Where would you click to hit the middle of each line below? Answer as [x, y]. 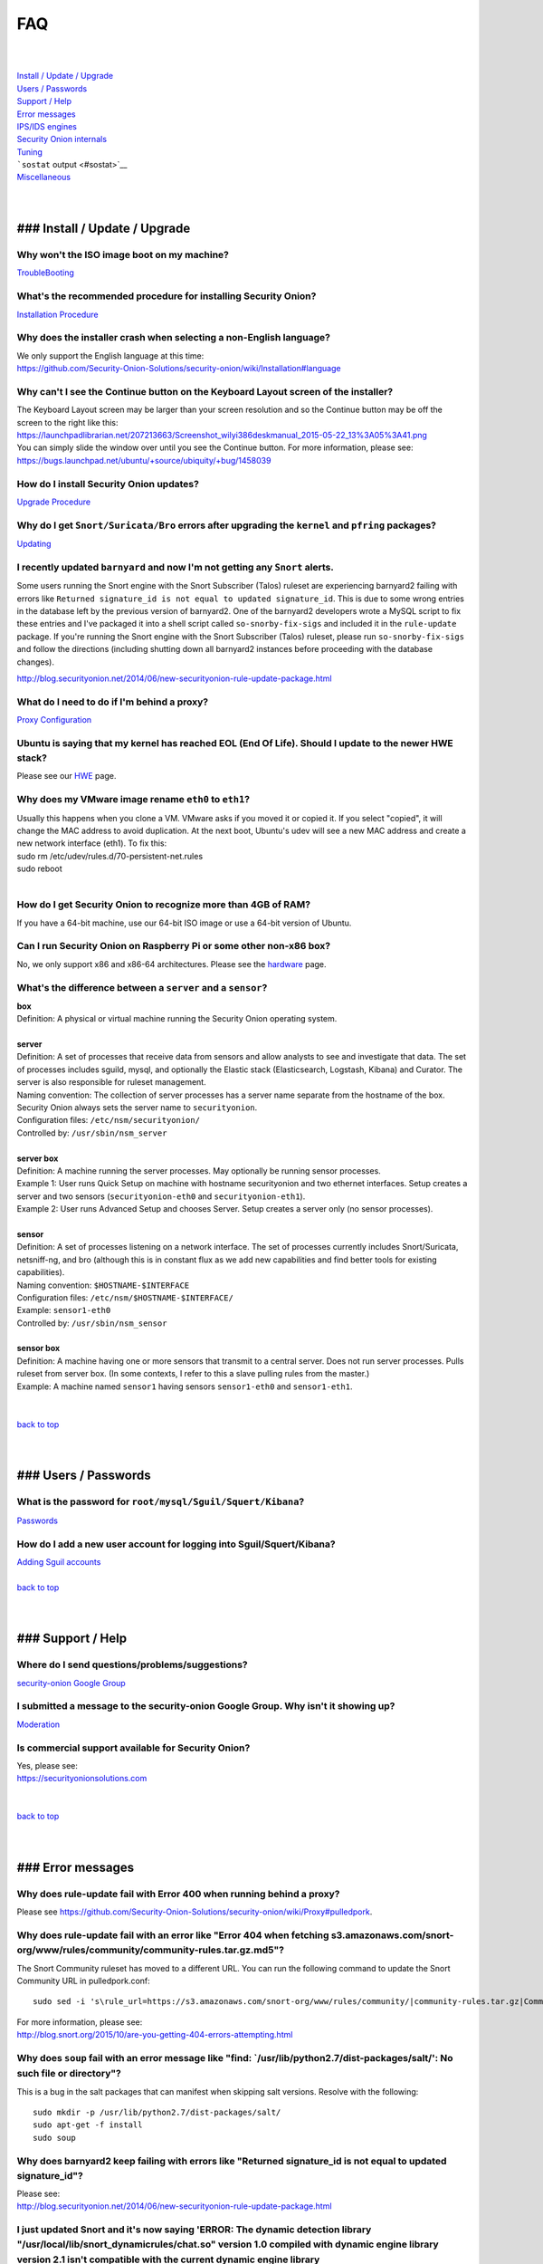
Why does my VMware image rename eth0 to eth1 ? [133, 800]
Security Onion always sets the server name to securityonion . [137, 1108]
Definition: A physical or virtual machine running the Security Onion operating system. [177, 1019]
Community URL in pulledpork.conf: [84, 1981]
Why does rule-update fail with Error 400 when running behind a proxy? [178, 1894]
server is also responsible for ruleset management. [112, 1082]
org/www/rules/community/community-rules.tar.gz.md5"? [151, 1950]
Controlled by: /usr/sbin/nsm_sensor [92, 1323]
